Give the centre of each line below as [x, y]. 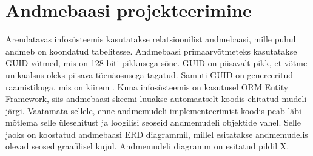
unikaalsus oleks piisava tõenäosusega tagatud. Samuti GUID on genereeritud [150, 74]
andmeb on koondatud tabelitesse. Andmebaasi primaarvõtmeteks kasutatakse [151, 51]
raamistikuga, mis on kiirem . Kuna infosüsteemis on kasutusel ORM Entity [147, 86]
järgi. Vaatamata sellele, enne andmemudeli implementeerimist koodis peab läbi [153, 110]
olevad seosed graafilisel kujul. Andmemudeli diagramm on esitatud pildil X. [147, 146]
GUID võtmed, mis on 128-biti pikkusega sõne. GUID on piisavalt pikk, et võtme [156, 63]
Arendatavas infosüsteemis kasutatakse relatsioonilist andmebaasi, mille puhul [151, 39]
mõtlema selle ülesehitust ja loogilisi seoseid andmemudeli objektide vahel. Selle [153, 122]
